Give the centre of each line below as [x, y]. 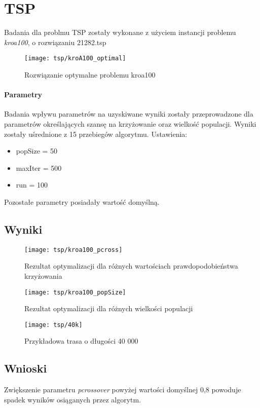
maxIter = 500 [39, 168]
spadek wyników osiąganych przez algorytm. [73, 399]
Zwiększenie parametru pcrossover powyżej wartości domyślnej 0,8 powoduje [123, 390]
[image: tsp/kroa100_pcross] [73, 250]
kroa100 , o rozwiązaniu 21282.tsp [55, 42]
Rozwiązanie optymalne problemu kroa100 [90, 74]
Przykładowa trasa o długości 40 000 [81, 341]
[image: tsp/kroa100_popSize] [75, 292]
